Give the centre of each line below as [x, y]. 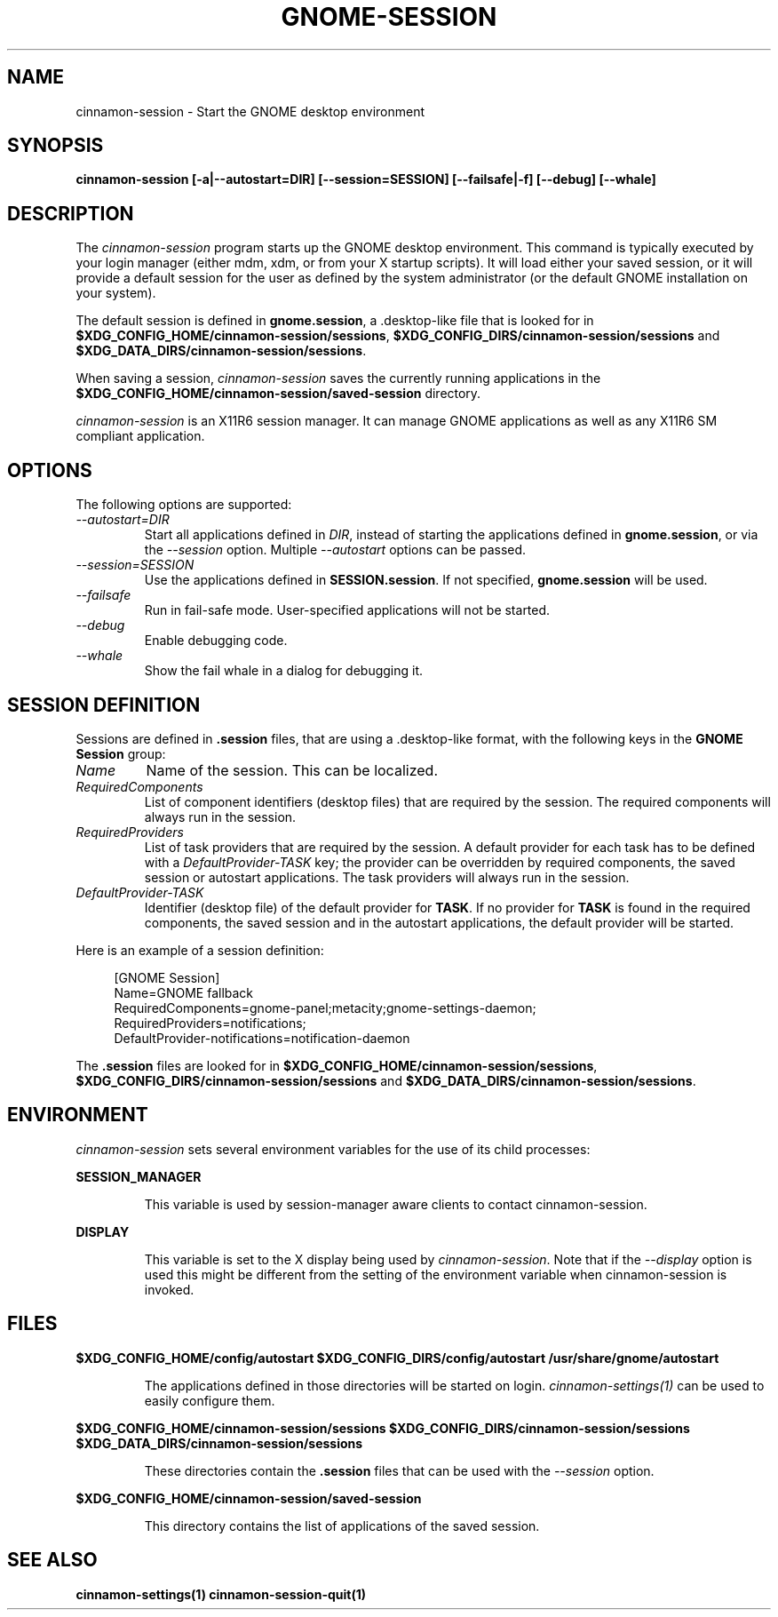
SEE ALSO [52, 1560]
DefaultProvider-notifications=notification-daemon [262, 1038]
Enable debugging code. [216, 641]
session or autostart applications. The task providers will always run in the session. [387, 877]
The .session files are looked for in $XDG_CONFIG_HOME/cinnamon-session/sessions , [337, 1065]
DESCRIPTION [71, 213]
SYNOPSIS [56, 146]
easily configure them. [210, 1400]
